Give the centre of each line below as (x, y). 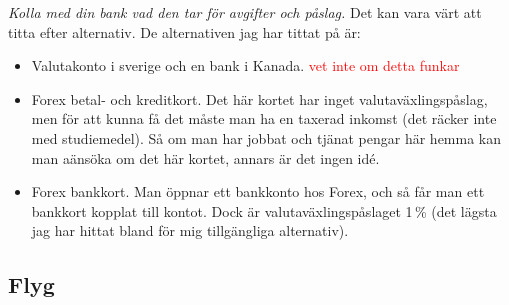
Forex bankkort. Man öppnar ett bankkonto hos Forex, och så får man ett (258, 191)
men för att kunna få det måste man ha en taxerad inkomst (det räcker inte (264, 118)
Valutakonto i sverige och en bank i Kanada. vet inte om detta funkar (245, 65)
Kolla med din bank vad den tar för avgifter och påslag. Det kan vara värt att (245, 12)
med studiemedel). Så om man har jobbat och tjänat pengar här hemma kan (266, 137)
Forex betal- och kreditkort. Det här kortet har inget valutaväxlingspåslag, (259, 98)
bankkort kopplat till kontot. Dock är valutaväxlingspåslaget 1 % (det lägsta (264, 210)
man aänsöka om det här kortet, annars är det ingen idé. (205, 157)
